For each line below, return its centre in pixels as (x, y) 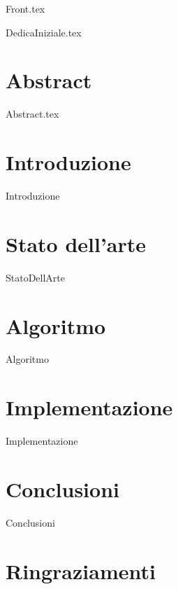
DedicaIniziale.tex (44, 32)
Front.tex (25, 8)
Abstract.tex (32, 114)
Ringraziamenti (81, 570)
